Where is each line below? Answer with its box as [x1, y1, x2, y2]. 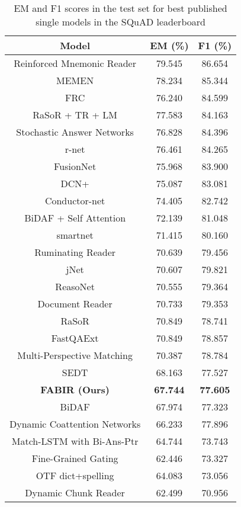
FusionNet [54, 159, 97, 173]
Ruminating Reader [34, 245, 116, 259]
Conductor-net [44, 194, 105, 207]
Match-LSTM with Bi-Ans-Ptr [11, 434, 139, 448]
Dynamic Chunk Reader [25, 486, 125, 499]
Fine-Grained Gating [31, 451, 118, 465]
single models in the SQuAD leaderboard [36, 15, 205, 28]
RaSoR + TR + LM [33, 108, 117, 121]
